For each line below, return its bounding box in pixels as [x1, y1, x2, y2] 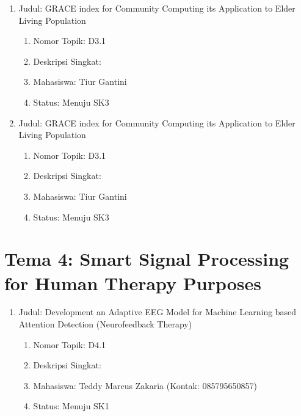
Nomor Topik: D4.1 [33, 338, 106, 351]
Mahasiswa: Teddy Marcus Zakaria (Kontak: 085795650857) [33, 379, 257, 392]
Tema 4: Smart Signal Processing [4, 246, 289, 271]
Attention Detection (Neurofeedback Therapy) [18, 318, 192, 330]
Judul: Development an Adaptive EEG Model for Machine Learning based [18, 305, 297, 318]
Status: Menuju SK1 [33, 400, 109, 412]
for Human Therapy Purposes [4, 270, 262, 295]
